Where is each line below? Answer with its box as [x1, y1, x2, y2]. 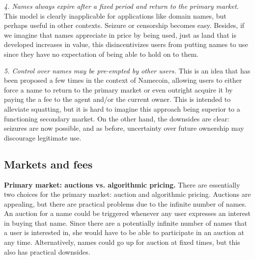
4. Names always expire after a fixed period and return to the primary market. [4, 1, 239, 11]
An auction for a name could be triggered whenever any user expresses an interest [4, 208, 251, 218]
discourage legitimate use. [4, 132, 82, 142]
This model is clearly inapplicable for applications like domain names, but [4, 10, 227, 21]
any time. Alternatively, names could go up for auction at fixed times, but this [4, 237, 240, 247]
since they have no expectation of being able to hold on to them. [4, 48, 198, 59]
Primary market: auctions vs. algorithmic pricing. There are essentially [4, 179, 240, 189]
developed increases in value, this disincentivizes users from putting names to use [4, 39, 248, 49]
